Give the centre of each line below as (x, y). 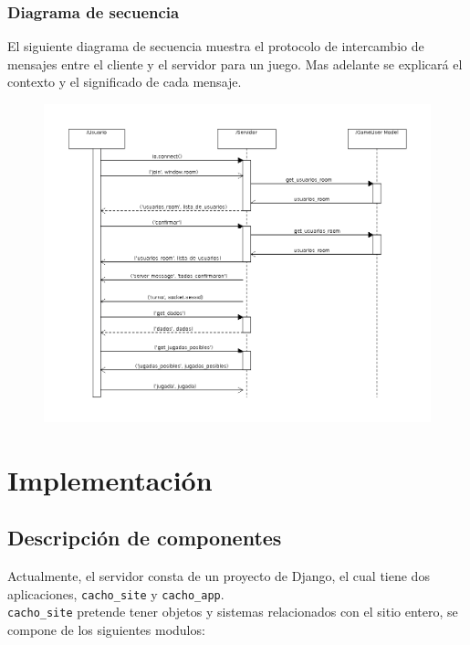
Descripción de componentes (145, 538)
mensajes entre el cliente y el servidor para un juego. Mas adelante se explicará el (235, 63)
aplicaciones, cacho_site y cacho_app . (116, 593)
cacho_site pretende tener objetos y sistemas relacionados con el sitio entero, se (233, 612)
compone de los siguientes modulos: (106, 630)
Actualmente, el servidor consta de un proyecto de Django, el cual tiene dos (219, 576)
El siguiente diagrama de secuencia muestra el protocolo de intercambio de (216, 46)
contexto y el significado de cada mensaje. (125, 82)
